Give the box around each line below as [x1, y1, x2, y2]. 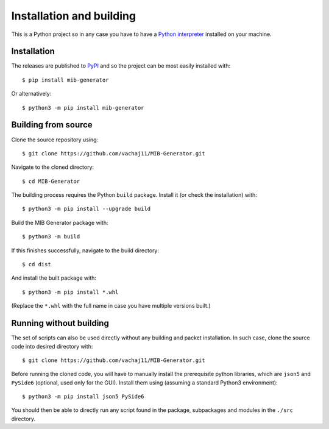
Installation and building [11, 9, 136, 23]
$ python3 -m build [22, 233, 80, 240]
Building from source [11, 119, 93, 130]
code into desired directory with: [11, 342, 93, 350]
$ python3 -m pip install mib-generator [22, 104, 144, 111]
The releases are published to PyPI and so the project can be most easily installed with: [11, 62, 231, 69]
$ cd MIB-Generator [22, 177, 80, 185]
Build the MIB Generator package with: [11, 219, 108, 226]
